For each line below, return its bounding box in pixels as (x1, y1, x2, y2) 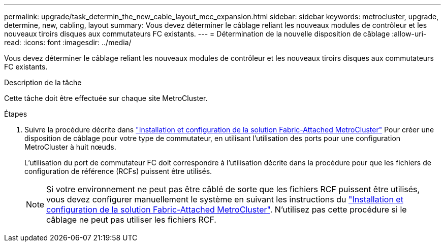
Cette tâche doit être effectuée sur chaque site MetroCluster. (4, 94, 208, 102)
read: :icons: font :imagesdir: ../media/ (4, 38, 132, 47)
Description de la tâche (4, 78, 82, 87)
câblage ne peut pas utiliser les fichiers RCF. (46, 215, 216, 225)
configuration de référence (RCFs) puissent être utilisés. (24, 167, 212, 175)
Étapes (4, 110, 27, 118)
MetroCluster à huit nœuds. (24, 143, 116, 151)
